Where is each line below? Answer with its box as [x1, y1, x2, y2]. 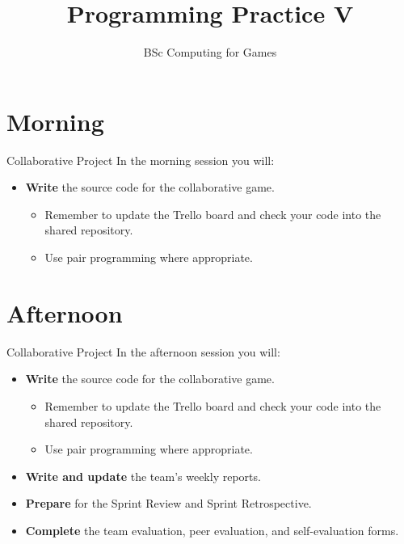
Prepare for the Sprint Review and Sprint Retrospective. [25, 495, 312, 512]
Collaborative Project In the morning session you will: [6, 151, 275, 168]
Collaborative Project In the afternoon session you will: [6, 343, 280, 360]
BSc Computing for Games [143, 44, 277, 61]
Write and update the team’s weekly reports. [25, 467, 261, 484]
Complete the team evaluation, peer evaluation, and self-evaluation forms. [25, 521, 399, 538]
